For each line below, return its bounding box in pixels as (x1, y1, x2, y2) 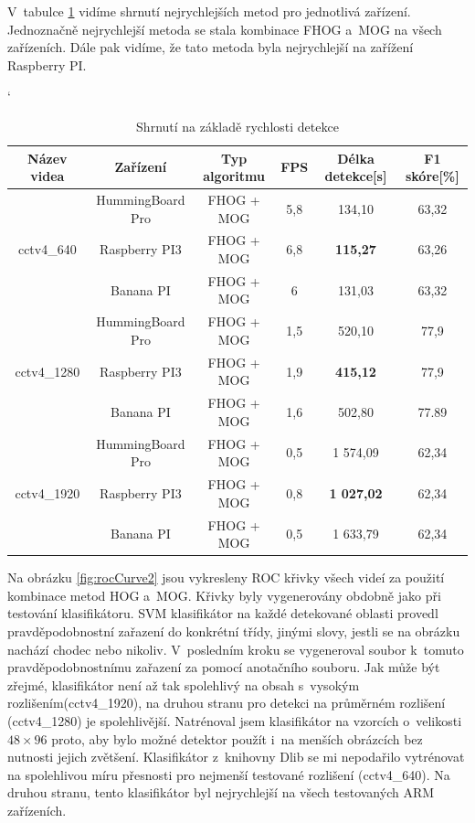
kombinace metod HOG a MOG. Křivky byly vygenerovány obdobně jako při (7, 585, 441, 604)
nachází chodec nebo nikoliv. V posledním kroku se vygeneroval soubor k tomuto (7, 639, 464, 658)
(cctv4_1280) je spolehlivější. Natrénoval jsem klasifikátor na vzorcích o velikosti (7, 711, 462, 730)
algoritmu (203, 166, 265, 186)
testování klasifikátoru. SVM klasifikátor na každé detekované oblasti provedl (7, 604, 438, 623)
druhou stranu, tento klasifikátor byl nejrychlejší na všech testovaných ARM (7, 783, 435, 802)
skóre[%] (405, 166, 459, 186)
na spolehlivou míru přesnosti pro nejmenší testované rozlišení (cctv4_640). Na (7, 764, 450, 784)
